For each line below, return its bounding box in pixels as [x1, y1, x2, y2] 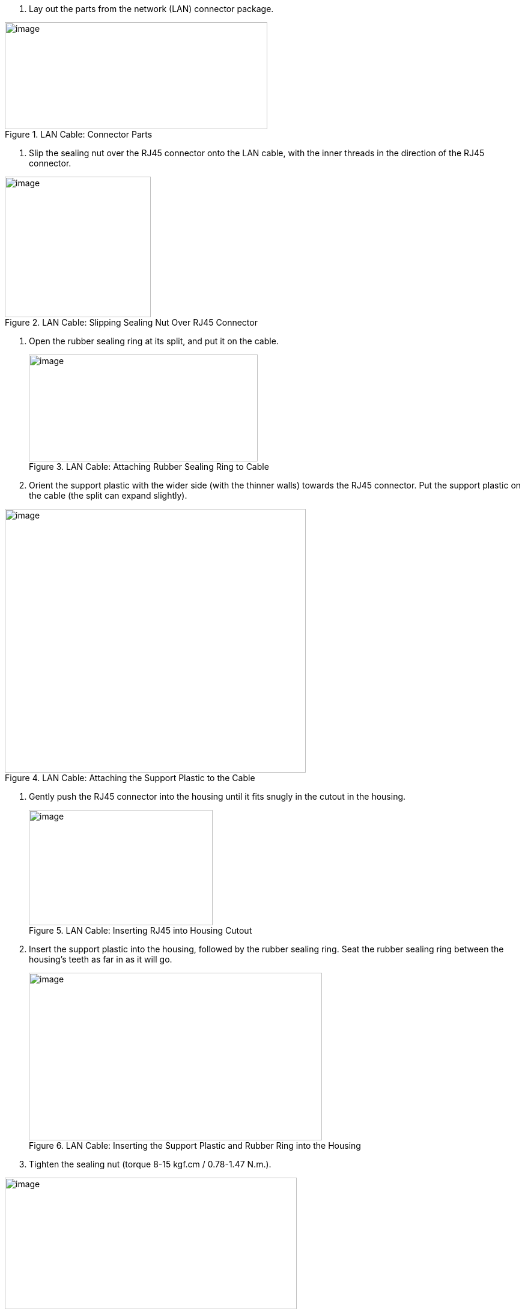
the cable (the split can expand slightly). [29, 490, 187, 500]
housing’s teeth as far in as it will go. [29, 954, 172, 964]
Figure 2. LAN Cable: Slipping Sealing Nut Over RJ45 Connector [5, 317, 258, 327]
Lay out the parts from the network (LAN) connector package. [29, 4, 274, 14]
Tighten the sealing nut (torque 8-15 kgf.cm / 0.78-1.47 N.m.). [29, 1159, 272, 1169]
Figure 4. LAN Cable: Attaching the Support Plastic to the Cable [5, 773, 255, 783]
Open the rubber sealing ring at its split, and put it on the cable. [29, 336, 279, 346]
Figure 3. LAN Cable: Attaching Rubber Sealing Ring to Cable [29, 461, 269, 472]
